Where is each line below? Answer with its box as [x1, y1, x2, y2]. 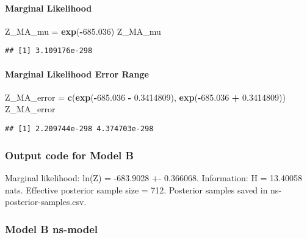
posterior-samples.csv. [5, 195, 87, 208]
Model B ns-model [5, 221, 98, 236]
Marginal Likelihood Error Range [5, 67, 149, 80]
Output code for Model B [5, 147, 134, 162]
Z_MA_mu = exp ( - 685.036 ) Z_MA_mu [5, 24, 161, 37]
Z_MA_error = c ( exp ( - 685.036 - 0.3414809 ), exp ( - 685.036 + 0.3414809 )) [5, 90, 286, 103]
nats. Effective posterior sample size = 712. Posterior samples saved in [5, 183, 268, 196]
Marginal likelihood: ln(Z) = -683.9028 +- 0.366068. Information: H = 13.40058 [5, 171, 303, 184]
